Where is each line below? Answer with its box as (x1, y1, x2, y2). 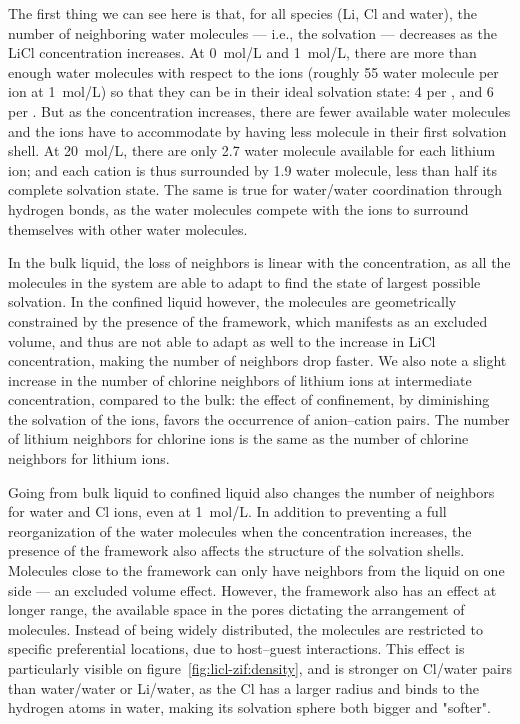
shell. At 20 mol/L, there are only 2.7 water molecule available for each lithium (8, 140, 496, 161)
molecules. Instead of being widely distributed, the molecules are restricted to (8, 618, 483, 639)
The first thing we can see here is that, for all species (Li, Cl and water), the (8, 3, 477, 23)
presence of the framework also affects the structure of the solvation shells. (8, 540, 465, 561)
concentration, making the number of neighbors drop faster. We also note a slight (8, 350, 507, 371)
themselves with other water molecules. (8, 218, 248, 239)
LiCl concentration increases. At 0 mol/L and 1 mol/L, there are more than (8, 42, 477, 63)
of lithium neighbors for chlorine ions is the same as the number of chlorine (8, 428, 469, 449)
